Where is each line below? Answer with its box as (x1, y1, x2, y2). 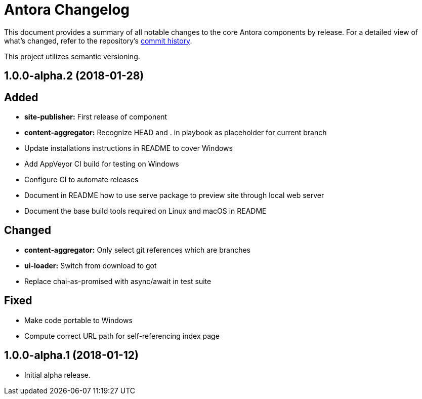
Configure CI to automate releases (24, 175, 139, 184)
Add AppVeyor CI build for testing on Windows (24, 159, 179, 169)
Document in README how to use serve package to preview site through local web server (24, 191, 324, 200)
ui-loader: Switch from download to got (24, 261, 157, 270)
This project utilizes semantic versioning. (4, 52, 140, 61)
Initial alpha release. (24, 370, 91, 379)
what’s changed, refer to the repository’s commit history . (4, 36, 192, 45)
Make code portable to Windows (24, 315, 133, 325)
